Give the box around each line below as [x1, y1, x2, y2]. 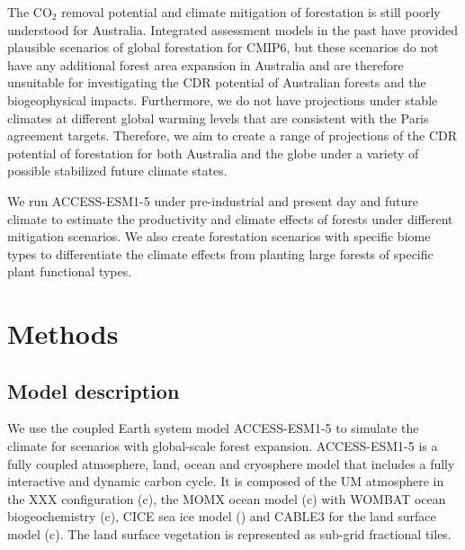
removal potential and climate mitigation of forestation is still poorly [61, 3, 441, 21]
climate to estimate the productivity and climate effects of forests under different [7, 209, 453, 228]
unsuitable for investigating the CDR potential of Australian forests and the [7, 73, 426, 92]
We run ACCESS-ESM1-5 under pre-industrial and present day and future [7, 191, 419, 210]
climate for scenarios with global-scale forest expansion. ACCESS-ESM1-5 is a [7, 437, 438, 455]
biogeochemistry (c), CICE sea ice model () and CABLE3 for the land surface [7, 507, 436, 526]
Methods [7, 315, 119, 352]
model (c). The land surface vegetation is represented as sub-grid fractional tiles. [7, 525, 452, 544]
